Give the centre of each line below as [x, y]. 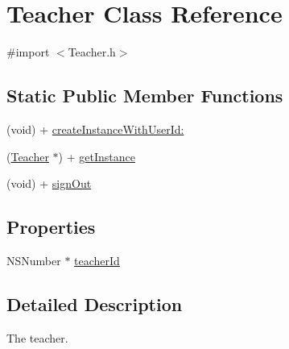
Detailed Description [95, 303]
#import [28, 52]
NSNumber [34, 260]
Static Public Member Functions [145, 96]
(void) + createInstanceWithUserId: [95, 129]
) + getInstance [97, 156]
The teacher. [37, 337]
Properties [51, 227]
